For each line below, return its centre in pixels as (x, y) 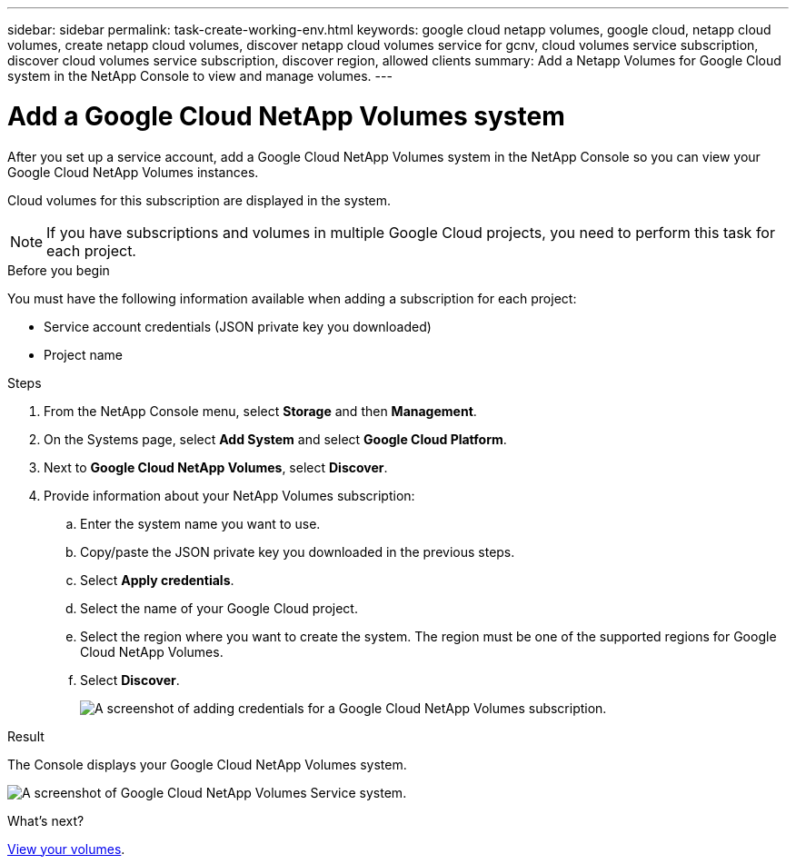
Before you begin (59, 270)
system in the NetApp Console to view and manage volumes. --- (200, 76)
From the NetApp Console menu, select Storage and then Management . (260, 411)
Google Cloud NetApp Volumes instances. (133, 172)
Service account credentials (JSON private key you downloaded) (238, 326)
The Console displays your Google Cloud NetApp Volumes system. (207, 764)
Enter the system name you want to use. (200, 523)
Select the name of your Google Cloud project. (219, 608)
